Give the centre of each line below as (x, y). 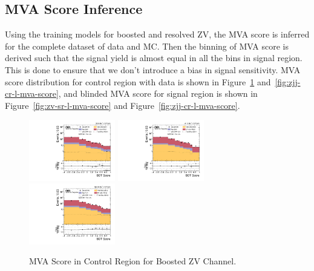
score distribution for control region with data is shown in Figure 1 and (138, 81)
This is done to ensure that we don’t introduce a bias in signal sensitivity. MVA (153, 69)
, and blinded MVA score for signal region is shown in (158, 93)
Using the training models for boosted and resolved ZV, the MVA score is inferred (157, 34)
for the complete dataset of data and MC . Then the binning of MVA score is (147, 46)
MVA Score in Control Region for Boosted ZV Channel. (133, 261)
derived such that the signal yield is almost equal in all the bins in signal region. (154, 58)
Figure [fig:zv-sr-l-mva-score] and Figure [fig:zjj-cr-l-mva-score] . (123, 105)
